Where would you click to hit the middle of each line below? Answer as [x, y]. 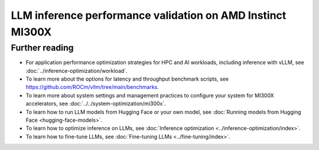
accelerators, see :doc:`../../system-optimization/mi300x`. [96, 104]
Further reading [42, 48]
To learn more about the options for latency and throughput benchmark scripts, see [127, 79]
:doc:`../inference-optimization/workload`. [77, 71]
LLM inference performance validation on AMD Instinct [149, 15]
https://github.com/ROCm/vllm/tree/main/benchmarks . [92, 87]
